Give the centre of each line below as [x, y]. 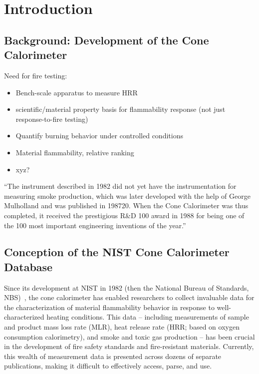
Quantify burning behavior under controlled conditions [99, 136]
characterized [24, 317]
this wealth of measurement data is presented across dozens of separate [113, 356]
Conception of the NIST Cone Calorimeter [117, 252]
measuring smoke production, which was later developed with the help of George [127, 195]
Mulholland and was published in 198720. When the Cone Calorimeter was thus [126, 205]
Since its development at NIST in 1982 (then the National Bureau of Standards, [127, 287]
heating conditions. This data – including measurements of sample [148, 317]
